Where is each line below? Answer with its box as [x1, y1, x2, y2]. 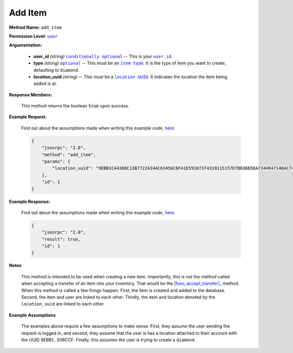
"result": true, [42, 236, 81, 242]
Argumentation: [9, 42, 42, 48]
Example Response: [9, 198, 50, 205]
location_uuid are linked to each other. [21, 301, 105, 307]
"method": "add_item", [42, 152, 96, 157]
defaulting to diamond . [33, 67, 80, 73]
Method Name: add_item [9, 24, 62, 30]
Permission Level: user [9, 33, 58, 39]
